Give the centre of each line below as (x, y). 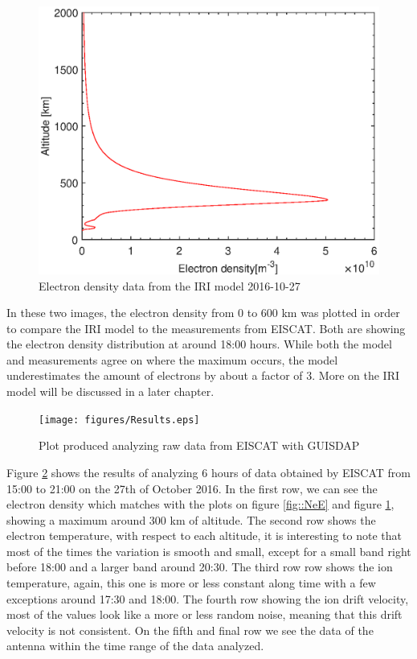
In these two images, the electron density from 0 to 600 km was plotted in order (203, 313)
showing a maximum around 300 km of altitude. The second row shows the (191, 519)
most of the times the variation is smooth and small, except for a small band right (209, 551)
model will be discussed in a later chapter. (110, 391)
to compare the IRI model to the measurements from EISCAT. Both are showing (206, 328)
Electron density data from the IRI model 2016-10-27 (170, 285)
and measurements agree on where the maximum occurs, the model (172, 359)
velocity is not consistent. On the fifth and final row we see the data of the (190, 630)
